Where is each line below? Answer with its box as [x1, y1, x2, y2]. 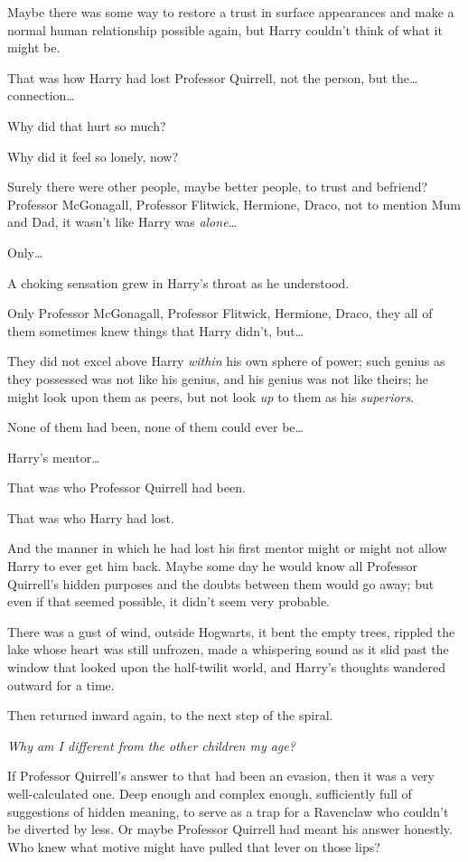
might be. [7, 38, 61, 57]
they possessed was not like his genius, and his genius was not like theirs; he [7, 369, 428, 388]
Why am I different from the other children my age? [7, 736, 295, 754]
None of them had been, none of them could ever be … [7, 417, 304, 436]
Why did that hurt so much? [7, 116, 166, 135]
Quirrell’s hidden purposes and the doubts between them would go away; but [7, 574, 435, 593]
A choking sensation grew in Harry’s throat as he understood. [7, 273, 350, 292]
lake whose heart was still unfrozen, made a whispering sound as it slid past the [7, 640, 449, 659]
